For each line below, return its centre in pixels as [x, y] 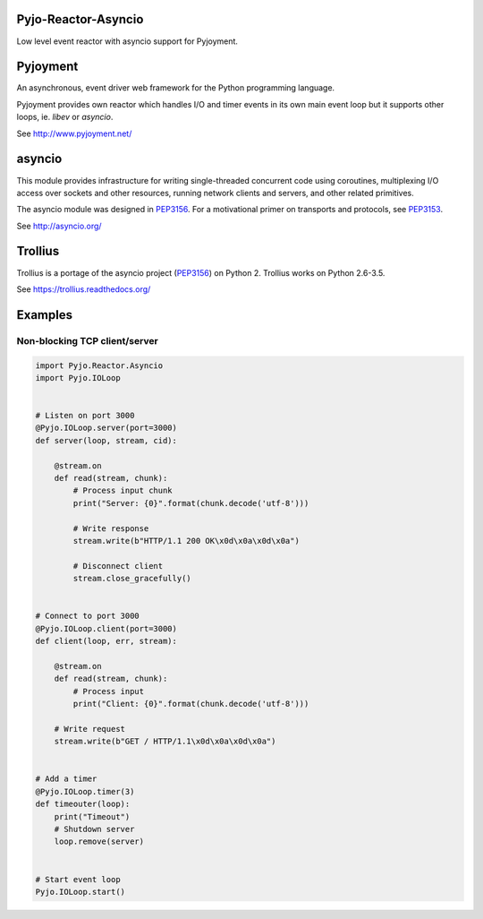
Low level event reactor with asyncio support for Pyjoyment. [127, 41]
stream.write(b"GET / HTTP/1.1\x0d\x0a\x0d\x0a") [165, 742]
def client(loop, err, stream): [106, 641]
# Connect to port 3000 [88, 616]
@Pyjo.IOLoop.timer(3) [85, 791]
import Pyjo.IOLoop [78, 378]
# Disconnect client [118, 566]
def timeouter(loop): [83, 804]
